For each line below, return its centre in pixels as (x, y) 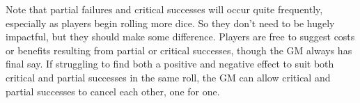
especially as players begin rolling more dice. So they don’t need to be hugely (170, 23)
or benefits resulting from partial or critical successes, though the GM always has (179, 50)
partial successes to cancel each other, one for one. (113, 91)
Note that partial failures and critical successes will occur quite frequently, (164, 9)
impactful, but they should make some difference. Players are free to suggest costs (180, 37)
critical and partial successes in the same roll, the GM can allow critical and (168, 77)
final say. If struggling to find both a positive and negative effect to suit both (170, 64)
